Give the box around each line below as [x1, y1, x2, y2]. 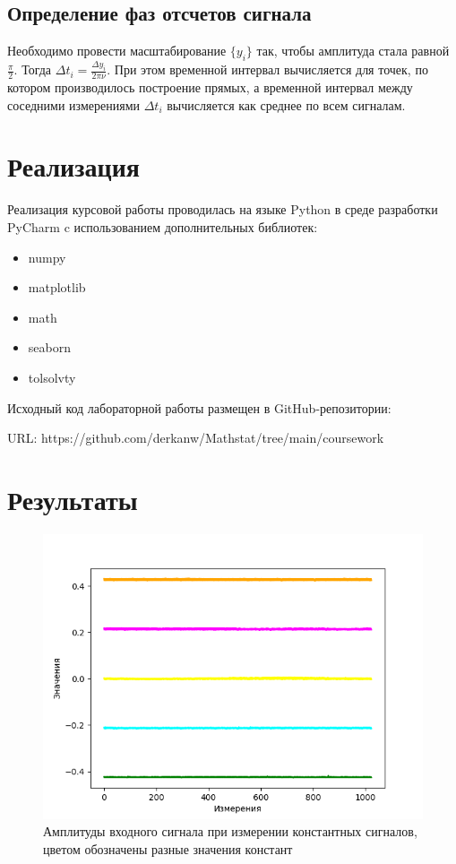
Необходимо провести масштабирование [7, 41, 227, 60]
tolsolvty [28, 367, 76, 386]
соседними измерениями [7, 95, 140, 114]
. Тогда [13, 60, 52, 79]
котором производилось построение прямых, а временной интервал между [7, 78, 413, 97]
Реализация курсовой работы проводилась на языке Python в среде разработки [7, 200, 438, 219]
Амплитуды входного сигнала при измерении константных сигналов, [43, 822, 417, 841]
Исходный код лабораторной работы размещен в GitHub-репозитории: [7, 398, 391, 417]
